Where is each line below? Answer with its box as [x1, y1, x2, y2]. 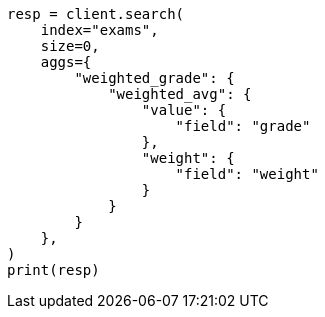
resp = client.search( [7, 6, 185, 22]
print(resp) [7, 262, 100, 278]
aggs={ [40, 54, 92, 70]
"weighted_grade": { [74, 70, 235, 86]
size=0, [40, 38, 100, 54]
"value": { [141, 102, 227, 118]
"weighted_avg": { [108, 86, 252, 102]
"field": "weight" [175, 166, 319, 182]
